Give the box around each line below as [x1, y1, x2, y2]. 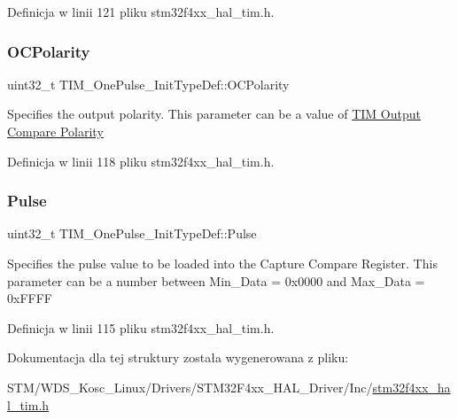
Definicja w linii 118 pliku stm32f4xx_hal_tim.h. [7, 151, 275, 170]
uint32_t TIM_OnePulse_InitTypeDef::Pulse [7, 224, 257, 243]
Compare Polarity [7, 122, 104, 140]
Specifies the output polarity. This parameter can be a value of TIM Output [7, 105, 421, 123]
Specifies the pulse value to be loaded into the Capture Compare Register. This [7, 254, 438, 272]
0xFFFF [7, 289, 52, 307]
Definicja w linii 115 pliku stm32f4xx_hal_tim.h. [7, 318, 275, 337]
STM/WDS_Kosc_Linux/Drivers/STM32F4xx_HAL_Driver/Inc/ [7, 377, 373, 396]
